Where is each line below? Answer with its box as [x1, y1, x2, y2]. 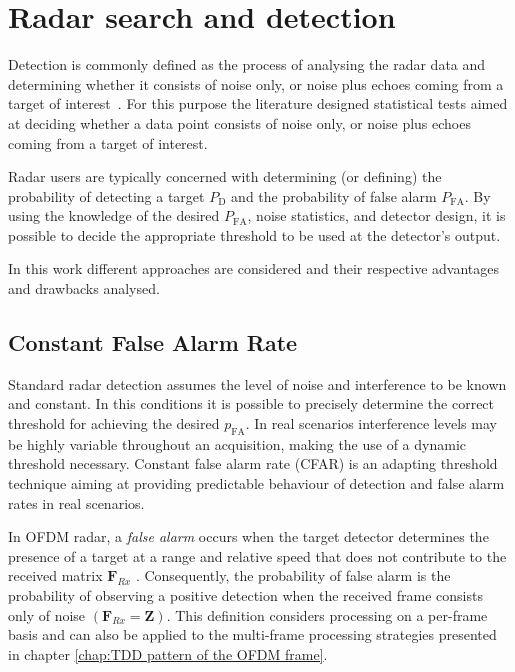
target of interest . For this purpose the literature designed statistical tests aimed [8, 93, 508, 114]
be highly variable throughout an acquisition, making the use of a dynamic [8, 433, 467, 454]
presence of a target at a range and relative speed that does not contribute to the [8, 545, 507, 566]
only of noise [8, 604, 86, 625]
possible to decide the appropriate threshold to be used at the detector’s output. [8, 224, 501, 245]
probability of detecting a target [8, 185, 205, 206]
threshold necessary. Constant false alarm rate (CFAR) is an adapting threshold [8, 453, 498, 474]
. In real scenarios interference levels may [245, 413, 497, 434]
